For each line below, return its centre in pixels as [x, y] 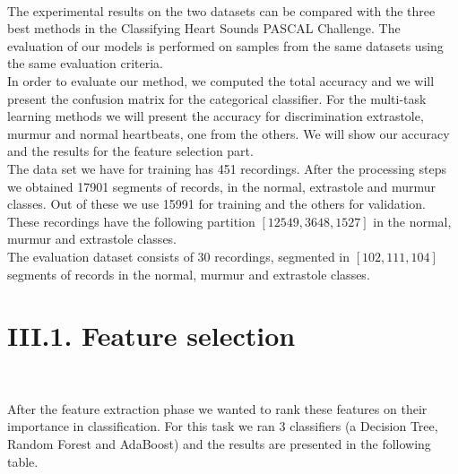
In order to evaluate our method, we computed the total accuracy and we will [221, 80]
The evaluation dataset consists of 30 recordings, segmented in [179, 256]
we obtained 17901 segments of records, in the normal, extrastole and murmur [222, 186]
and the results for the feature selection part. [130, 151]
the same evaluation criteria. [85, 63]
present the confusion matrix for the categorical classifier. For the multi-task [217, 98]
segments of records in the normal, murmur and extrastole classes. [189, 274]
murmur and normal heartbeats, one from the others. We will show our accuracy [229, 133]
